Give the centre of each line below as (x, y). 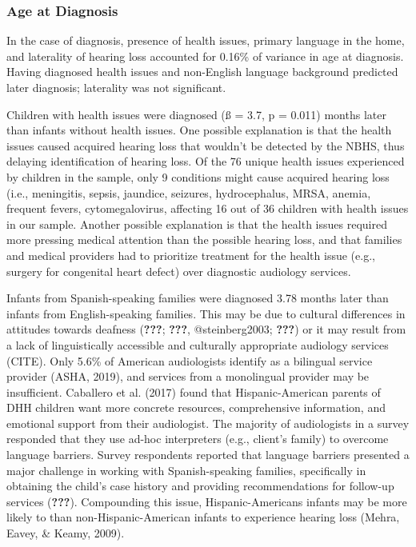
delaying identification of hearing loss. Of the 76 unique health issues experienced (206, 161)
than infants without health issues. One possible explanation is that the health (199, 130)
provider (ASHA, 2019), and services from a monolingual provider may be (188, 376)
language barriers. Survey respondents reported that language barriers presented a (208, 455)
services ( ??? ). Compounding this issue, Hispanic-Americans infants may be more (207, 501)
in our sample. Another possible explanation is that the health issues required (197, 224)
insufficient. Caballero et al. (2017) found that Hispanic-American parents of (194, 391)
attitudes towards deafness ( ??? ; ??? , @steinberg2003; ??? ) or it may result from (206, 329)
